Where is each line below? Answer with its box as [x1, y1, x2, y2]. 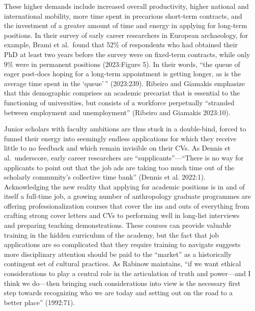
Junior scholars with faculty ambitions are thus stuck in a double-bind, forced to [4, 124, 246, 134]
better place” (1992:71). [4, 297, 75, 307]
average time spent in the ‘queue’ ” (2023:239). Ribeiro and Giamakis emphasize [4, 78, 245, 88]
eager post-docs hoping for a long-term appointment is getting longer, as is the [4, 68, 241, 79]
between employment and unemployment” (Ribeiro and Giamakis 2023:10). [4, 107, 230, 117]
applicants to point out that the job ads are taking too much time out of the [4, 162, 234, 172]
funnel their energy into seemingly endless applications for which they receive [4, 133, 236, 143]
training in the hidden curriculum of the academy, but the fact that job [4, 229, 219, 240]
